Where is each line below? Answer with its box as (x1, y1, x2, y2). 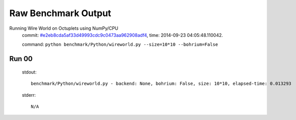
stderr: (22, 92, 36, 98)
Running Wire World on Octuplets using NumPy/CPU (9, 25, 119, 31)
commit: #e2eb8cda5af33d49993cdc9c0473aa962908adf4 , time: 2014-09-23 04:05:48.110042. (22, 32, 223, 38)
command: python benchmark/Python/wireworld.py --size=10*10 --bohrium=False (22, 41, 218, 47)
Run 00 (9, 54, 33, 63)
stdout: (22, 69, 37, 75)
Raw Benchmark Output (9, 8, 111, 19)
